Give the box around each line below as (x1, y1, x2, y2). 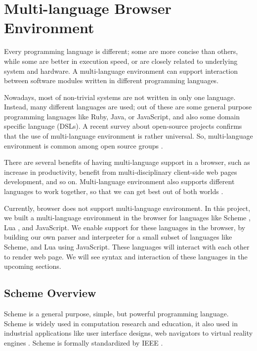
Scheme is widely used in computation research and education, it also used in (4, 318, 238, 328)
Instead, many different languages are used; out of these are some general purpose (4, 101, 252, 112)
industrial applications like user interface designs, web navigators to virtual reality (4, 328, 253, 338)
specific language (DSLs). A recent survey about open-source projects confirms (4, 121, 242, 131)
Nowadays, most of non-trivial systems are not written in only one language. (4, 92, 236, 102)
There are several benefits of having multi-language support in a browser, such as (4, 157, 250, 167)
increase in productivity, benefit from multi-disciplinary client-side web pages (4, 166, 237, 177)
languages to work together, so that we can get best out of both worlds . (4, 186, 223, 197)
